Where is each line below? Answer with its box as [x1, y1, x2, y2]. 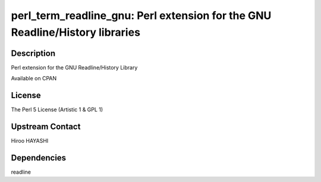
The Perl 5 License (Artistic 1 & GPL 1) [11, 106, 103, 113]
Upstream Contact [11, 121, 81, 131]
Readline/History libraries [11, 26, 141, 39]
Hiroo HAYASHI [11, 137, 49, 145]
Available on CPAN [11, 75, 57, 82]
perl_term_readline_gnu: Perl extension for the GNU [11, 9, 272, 22]
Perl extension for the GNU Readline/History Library [11, 64, 138, 71]
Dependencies [11, 152, 67, 163]
